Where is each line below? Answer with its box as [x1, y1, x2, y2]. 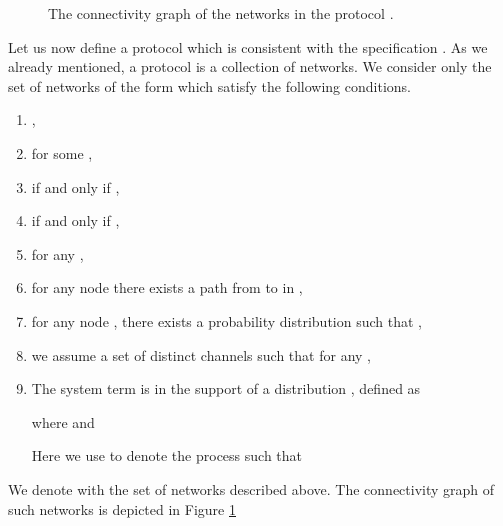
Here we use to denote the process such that [31, 445, 303, 466]
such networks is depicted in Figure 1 [8, 498, 236, 519]
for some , [31, 142, 93, 163]
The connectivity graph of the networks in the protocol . [48, 3, 394, 23]
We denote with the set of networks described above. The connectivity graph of [8, 478, 495, 499]
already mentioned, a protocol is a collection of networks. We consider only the [8, 56, 492, 77]
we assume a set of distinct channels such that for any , [31, 344, 371, 365]
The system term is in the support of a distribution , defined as [31, 378, 421, 399]
